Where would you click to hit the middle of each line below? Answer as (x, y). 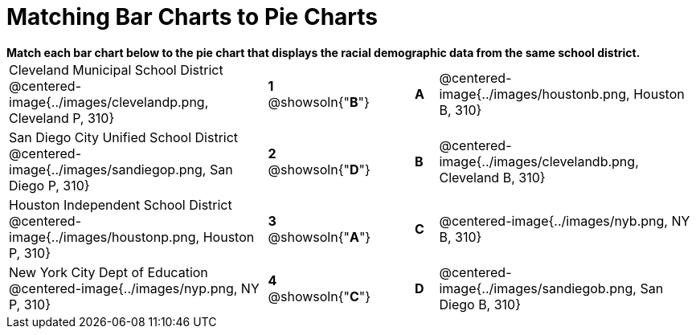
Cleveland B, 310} (492, 177)
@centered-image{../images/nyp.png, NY (134, 288)
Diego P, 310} (49, 185)
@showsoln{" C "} (319, 296)
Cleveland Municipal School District (116, 69)
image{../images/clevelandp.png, (109, 102)
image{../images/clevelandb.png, (539, 161)
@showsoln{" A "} (319, 237)
